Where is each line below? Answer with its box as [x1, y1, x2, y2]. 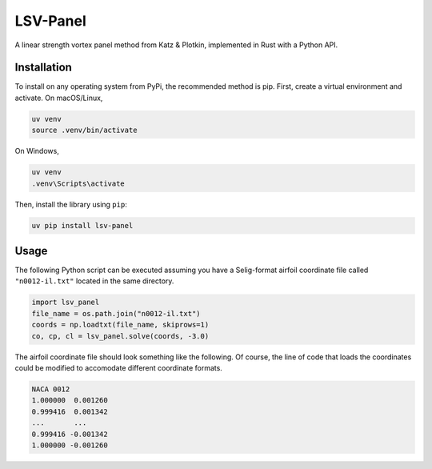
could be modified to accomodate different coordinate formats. [14, 363, 223, 372]
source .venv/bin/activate [31, 126, 138, 135]
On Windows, [14, 146, 59, 156]
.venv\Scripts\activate [31, 178, 126, 188]
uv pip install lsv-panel [31, 221, 134, 230]
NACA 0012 [31, 384, 70, 394]
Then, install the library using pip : [14, 199, 127, 209]
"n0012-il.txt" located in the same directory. [14, 276, 174, 286]
